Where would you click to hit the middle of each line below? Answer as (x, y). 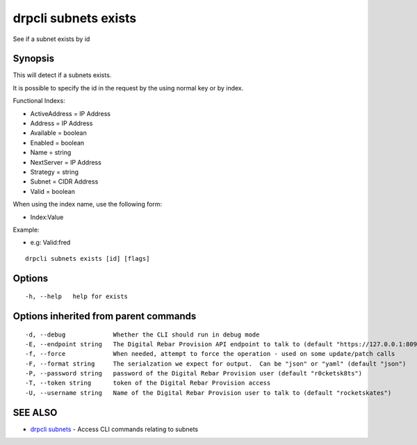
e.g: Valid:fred (50, 243)
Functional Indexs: (39, 101)
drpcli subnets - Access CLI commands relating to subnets (114, 429)
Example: (26, 229)
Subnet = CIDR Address (64, 181)
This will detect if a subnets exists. (62, 75)
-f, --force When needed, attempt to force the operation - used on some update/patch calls (210, 354)
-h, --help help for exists (77, 297)
